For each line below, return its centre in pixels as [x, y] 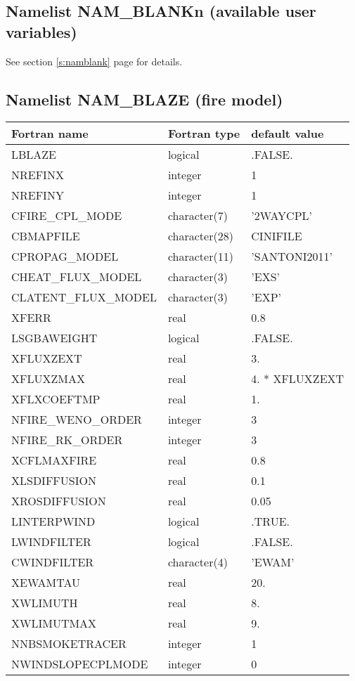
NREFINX [38, 175]
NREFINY [38, 195]
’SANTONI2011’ [292, 257]
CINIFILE [277, 236]
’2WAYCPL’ [282, 216]
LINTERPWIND [53, 521]
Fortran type [204, 134]
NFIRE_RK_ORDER [67, 440]
